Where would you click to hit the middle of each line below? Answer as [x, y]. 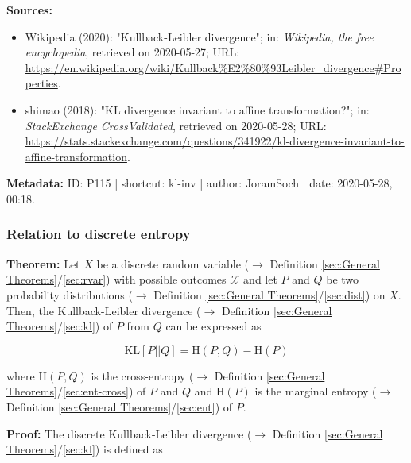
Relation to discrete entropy [99, 234]
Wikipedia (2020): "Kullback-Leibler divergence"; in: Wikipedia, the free [199, 36]
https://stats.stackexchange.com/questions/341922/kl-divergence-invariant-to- [215, 141]
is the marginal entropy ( [316, 391]
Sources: [29, 10]
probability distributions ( [70, 294]
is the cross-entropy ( [142, 375]
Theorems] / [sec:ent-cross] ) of [76, 391]
